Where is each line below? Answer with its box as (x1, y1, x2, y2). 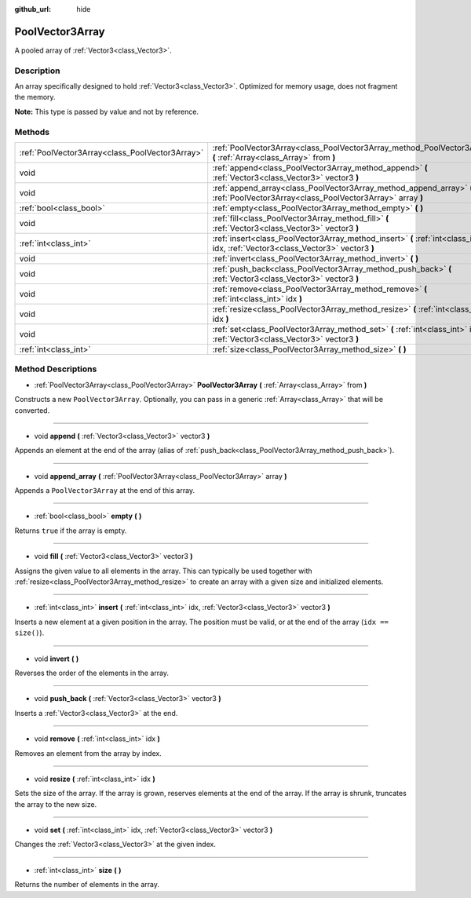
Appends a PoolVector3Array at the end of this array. (14, 486, 195, 495)
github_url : (14, 5, 51, 13)
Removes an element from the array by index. (14, 748, 162, 757)
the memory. (14, 93, 56, 102)
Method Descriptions (14, 363, 97, 374)
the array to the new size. (14, 799, 97, 809)
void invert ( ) (34, 654, 79, 663)
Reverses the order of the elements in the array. (14, 668, 169, 677)
